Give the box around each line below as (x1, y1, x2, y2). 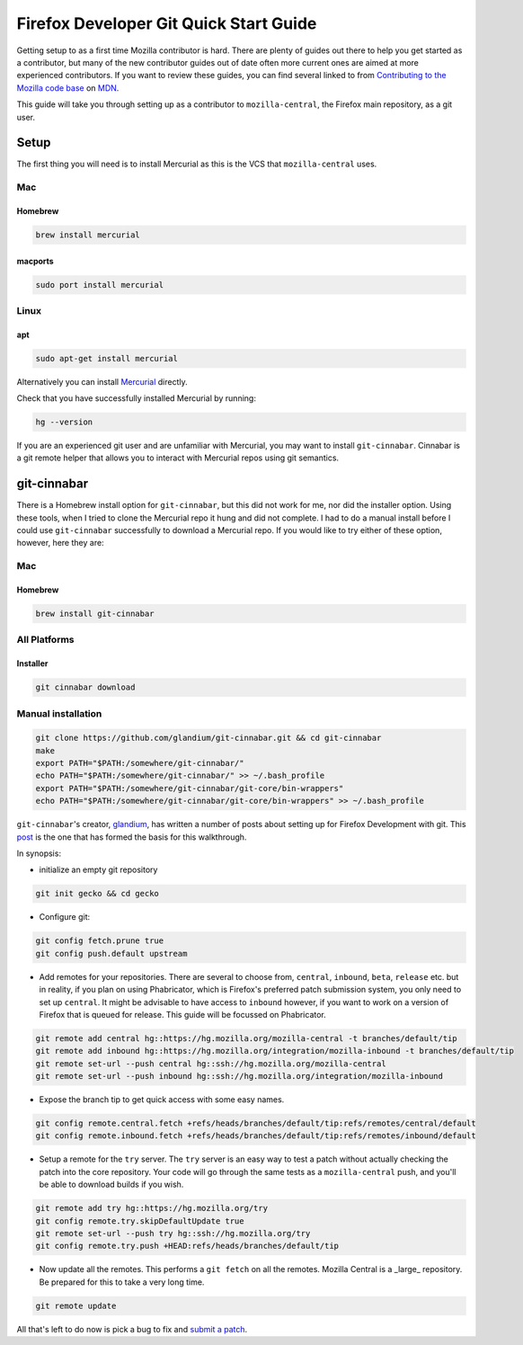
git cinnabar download (35, 682, 136, 692)
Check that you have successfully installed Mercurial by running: (16, 393, 256, 404)
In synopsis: (16, 848, 62, 859)
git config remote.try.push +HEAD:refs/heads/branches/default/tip (35, 1241, 340, 1251)
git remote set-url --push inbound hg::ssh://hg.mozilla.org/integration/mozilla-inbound (35, 1071, 444, 1082)
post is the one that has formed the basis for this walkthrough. (16, 832, 247, 842)
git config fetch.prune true (35, 936, 164, 946)
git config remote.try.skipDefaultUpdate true (35, 1216, 244, 1226)
